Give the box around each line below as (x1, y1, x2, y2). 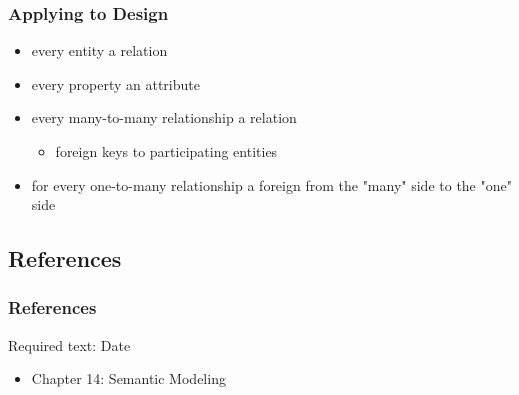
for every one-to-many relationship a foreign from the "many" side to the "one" (31, 174, 512, 195)
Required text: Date (8, 334, 131, 355)
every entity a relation (31, 40, 168, 61)
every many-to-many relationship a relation (31, 107, 297, 128)
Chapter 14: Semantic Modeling (31, 368, 226, 389)
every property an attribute (31, 73, 200, 94)
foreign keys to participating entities (55, 141, 278, 161)
